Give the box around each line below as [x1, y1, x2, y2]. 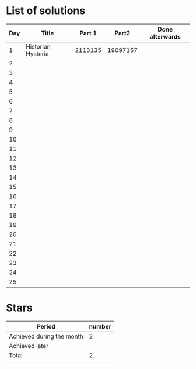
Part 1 [79, 29, 97, 37]
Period [37, 322, 56, 330]
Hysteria [26, 50, 50, 58]
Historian [26, 42, 51, 50]
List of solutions [6, 4, 86, 18]
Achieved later [9, 342, 48, 350]
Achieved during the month [9, 332, 83, 340]
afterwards [149, 32, 181, 40]
